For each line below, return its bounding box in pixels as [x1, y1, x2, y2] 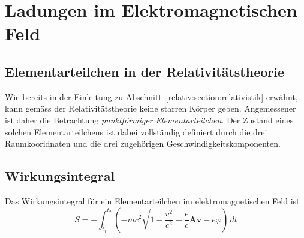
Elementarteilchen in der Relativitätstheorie [5, 62, 285, 80]
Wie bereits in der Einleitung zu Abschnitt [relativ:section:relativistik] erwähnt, [5, 90, 298, 103]
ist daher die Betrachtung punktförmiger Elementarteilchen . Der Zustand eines [5, 113, 294, 126]
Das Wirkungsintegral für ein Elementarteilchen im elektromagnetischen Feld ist [5, 194, 300, 207]
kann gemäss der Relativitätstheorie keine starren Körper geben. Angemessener [5, 102, 296, 115]
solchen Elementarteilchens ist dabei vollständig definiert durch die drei [5, 125, 267, 138]
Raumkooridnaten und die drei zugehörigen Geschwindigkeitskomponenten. [5, 137, 281, 150]
